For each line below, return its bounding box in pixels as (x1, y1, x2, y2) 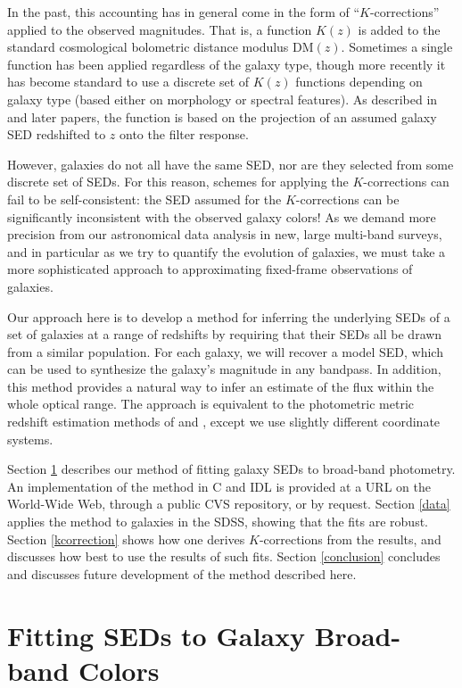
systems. (7, 429, 54, 448)
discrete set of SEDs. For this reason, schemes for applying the (7, 172, 349, 191)
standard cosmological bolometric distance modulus (7, 37, 289, 56)
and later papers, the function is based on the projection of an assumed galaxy (7, 107, 437, 126)
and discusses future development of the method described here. (7, 564, 357, 583)
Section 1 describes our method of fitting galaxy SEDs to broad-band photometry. (7, 460, 456, 478)
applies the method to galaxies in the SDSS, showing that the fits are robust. (7, 512, 429, 531)
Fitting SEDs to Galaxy (7, 617, 305, 653)
